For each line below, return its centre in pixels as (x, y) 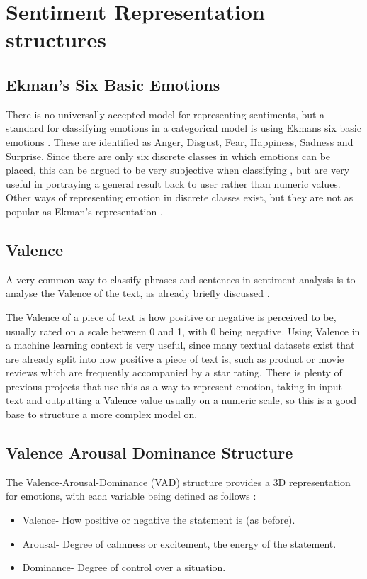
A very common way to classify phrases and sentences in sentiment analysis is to (181, 279)
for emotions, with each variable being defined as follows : (131, 496)
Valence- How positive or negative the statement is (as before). (159, 520)
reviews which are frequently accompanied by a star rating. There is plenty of (174, 372)
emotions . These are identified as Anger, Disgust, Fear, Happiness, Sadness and (180, 141)
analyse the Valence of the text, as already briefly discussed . (138, 293)
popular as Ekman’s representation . (84, 211)
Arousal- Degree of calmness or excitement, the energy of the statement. (179, 543)
